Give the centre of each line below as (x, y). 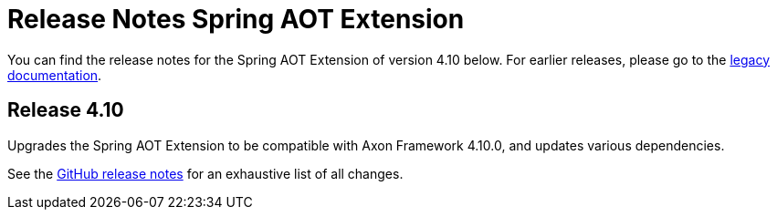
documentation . (55, 75)
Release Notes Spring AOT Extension (236, 19)
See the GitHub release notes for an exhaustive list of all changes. (205, 173)
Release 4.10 (66, 110)
